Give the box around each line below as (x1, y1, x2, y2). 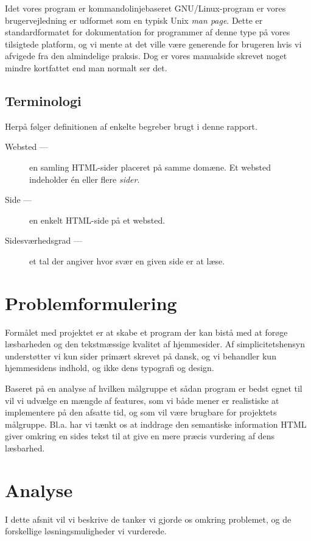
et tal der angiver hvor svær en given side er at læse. (29, 254, 225, 267)
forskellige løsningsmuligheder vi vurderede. (5, 525, 167, 537)
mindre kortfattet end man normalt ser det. (5, 61, 167, 74)
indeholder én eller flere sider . (29, 172, 140, 185)
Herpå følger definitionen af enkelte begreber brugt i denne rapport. (5, 119, 257, 132)
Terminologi (5, 91, 82, 110)
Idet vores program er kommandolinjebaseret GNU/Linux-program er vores (5, 2, 286, 14)
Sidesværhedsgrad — (5, 234, 83, 247)
